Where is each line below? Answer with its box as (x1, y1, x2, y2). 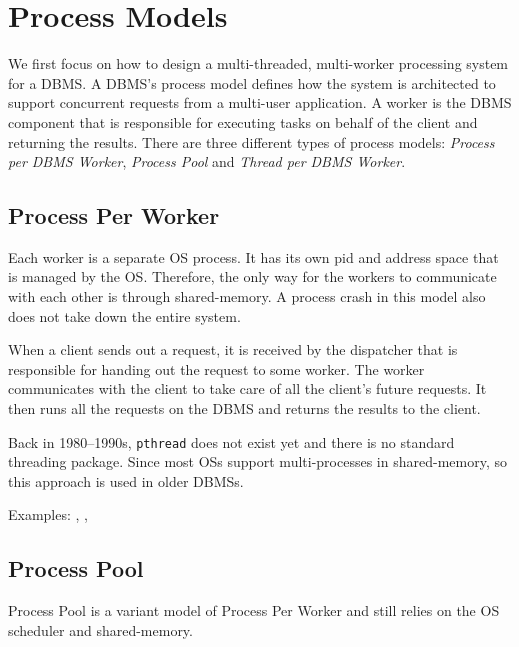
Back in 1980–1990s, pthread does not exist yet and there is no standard (8, 431, 455, 452)
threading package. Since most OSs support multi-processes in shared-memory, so (8, 451, 507, 472)
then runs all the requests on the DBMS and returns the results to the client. (8, 398, 481, 419)
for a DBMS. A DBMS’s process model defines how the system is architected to (8, 72, 496, 93)
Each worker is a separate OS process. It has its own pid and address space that (8, 246, 499, 267)
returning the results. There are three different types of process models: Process (8, 131, 495, 152)
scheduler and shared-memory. (8, 619, 193, 640)
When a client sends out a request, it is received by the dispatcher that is (8, 339, 458, 360)
